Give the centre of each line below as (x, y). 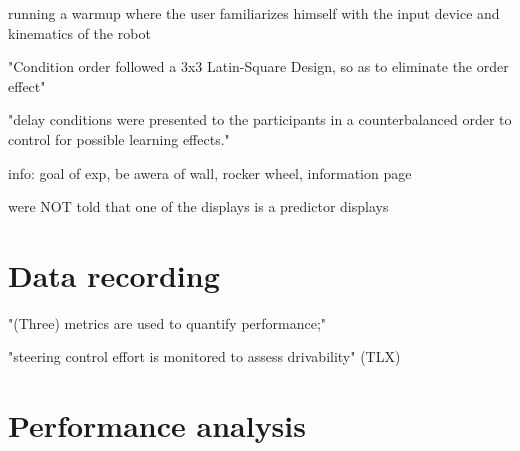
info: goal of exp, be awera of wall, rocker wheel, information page (210, 172)
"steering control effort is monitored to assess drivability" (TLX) (204, 356)
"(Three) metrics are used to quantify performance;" (167, 322)
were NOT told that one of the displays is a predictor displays (198, 206)
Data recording (114, 274)
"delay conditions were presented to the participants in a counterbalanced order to (260, 119)
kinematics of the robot (79, 32)
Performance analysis (157, 425)
